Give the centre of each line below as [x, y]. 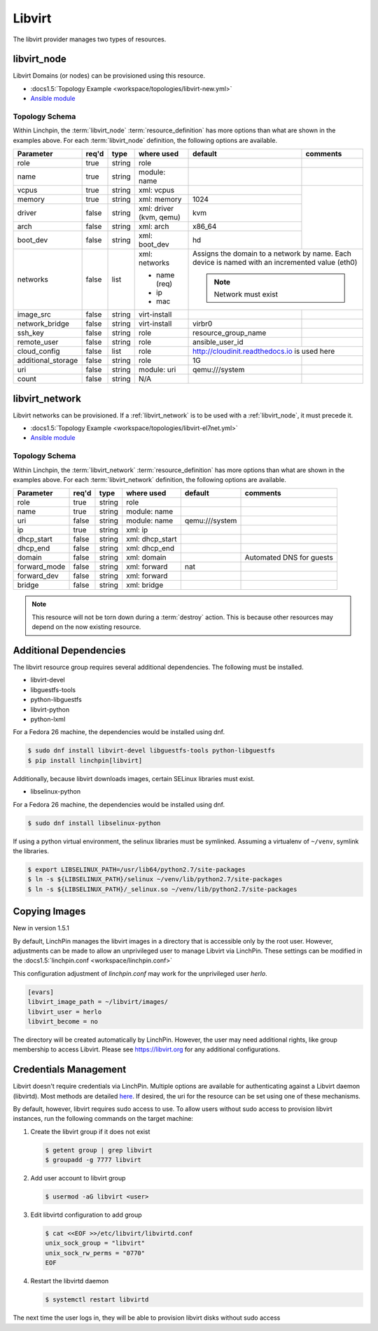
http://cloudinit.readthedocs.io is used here [264, 352]
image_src [34, 315]
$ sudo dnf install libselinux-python [94, 823]
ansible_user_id [218, 342]
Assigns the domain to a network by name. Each [272, 254]
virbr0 [203, 324]
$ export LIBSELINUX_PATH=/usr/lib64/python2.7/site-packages [136, 869]
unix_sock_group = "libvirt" [95, 1243]
